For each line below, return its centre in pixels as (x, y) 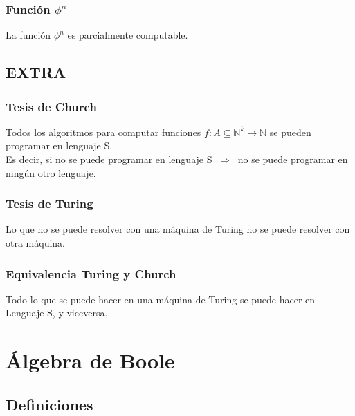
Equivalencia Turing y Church (91, 273)
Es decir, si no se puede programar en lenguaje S (109, 159)
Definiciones (49, 404)
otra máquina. (36, 243)
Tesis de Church (51, 106)
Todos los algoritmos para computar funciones (103, 132)
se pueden (290, 132)
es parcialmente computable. (128, 35)
